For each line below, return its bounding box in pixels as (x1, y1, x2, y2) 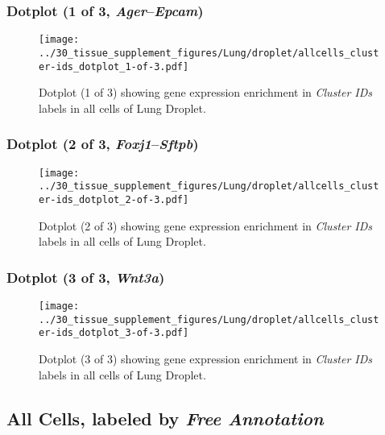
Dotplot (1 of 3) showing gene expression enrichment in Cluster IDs (39, 84, 373, 101)
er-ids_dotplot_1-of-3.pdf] (39, 60, 189, 72)
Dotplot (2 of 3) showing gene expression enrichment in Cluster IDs (39, 217, 373, 234)
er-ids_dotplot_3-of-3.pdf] (39, 327, 189, 339)
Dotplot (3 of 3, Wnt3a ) (6, 267, 165, 287)
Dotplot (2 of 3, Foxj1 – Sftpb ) (6, 134, 199, 154)
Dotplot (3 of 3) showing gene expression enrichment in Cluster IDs (39, 350, 373, 367)
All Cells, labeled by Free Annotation (6, 405, 324, 430)
